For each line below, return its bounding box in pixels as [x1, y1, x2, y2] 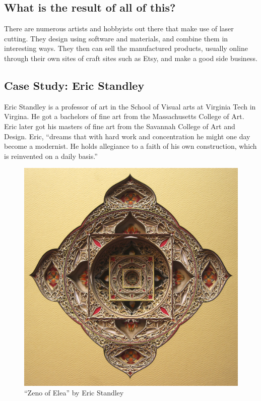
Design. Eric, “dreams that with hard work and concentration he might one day [4, 131, 250, 141]
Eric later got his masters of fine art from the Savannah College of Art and [4, 121, 235, 131]
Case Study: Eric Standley [4, 77, 145, 93]
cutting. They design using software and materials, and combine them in [4, 33, 228, 43]
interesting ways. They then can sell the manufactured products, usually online [4, 43, 248, 53]
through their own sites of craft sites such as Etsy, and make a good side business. [4, 52, 257, 63]
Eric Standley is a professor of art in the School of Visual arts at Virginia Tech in [4, 101, 256, 111]
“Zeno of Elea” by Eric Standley [24, 387, 124, 398]
